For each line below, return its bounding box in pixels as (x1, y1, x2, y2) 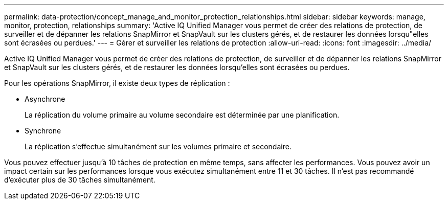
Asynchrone (25, 95, 65, 103)
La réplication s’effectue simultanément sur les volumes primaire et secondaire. (25, 142, 292, 151)
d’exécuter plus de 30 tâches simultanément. (4, 175, 155, 184)
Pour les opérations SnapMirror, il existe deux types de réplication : (4, 79, 230, 87)
